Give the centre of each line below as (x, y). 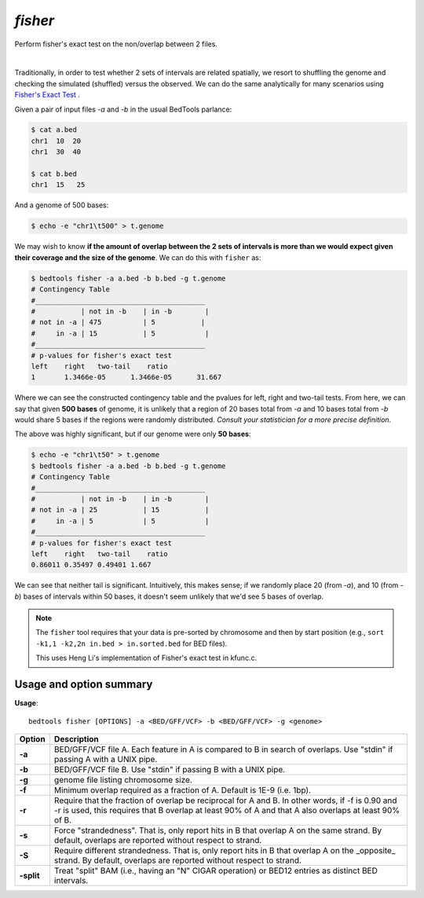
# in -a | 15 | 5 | (120, 333)
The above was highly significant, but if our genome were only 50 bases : (133, 434)
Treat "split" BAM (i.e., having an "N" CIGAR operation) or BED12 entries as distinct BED (216, 871)
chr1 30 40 (56, 152)
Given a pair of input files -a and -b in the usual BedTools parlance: (123, 109)
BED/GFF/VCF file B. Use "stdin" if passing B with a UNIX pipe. (170, 769)
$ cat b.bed (54, 174)
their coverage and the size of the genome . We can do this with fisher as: (138, 257)
